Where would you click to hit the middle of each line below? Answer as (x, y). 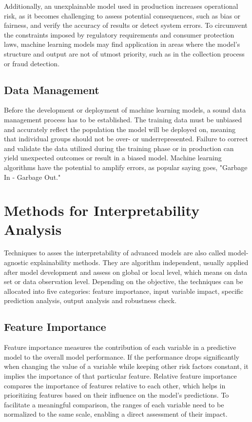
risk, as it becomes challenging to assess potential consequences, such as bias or (122, 15)
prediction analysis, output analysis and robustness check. (90, 300)
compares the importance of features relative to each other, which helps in (115, 385)
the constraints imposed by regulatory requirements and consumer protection (119, 34)
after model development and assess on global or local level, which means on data (126, 272)
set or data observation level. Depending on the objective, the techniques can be (124, 281)
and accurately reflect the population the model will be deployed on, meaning (120, 129)
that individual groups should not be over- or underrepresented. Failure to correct (126, 139)
